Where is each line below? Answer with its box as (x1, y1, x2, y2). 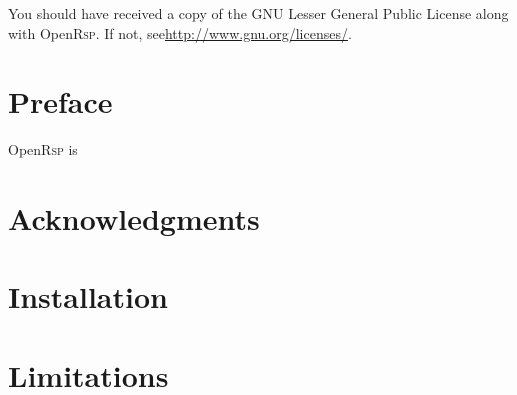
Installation (8, 276, 168, 317)
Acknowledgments (8, 198, 260, 239)
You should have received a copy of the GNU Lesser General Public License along (8, 3, 509, 23)
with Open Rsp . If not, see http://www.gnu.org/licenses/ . (8, 22, 352, 43)
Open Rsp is (8, 139, 78, 160)
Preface (8, 81, 113, 122)
